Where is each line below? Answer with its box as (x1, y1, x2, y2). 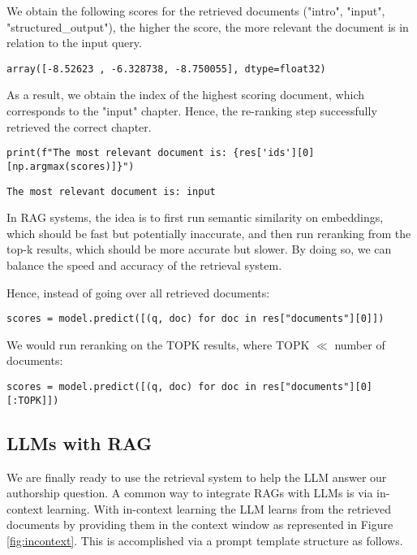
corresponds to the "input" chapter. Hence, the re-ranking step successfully (6, 102, 377, 119)
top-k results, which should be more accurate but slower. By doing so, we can (6, 241, 392, 258)
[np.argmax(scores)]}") (6, 160, 135, 172)
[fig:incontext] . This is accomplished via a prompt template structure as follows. (6, 531, 403, 548)
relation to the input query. (6, 34, 142, 51)
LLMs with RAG (6, 430, 153, 455)
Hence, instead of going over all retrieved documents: (6, 284, 270, 301)
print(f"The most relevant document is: (6, 147, 228, 159)
